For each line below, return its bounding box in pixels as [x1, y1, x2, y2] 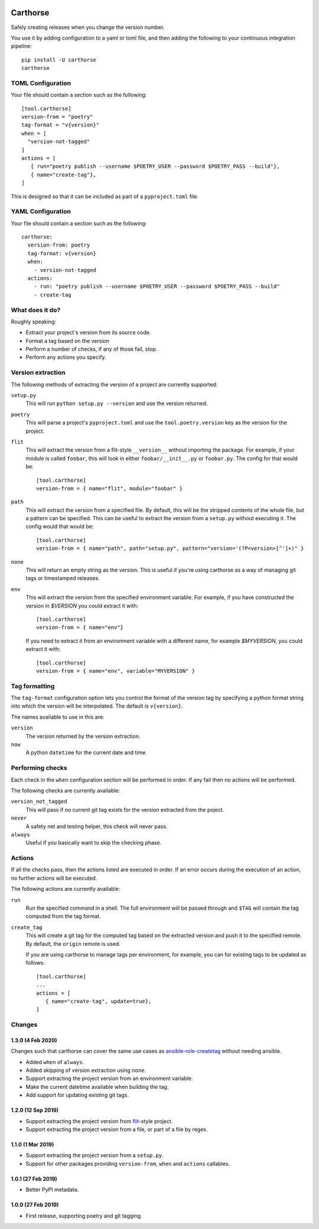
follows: [25, 959, 45, 967]
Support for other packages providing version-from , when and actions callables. [25, 1160, 230, 1167]
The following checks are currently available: [11, 787, 121, 794]
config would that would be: [25, 523, 94, 530]
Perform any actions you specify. [25, 354, 106, 361]
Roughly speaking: [11, 318, 56, 325]
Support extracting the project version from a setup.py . [25, 1152, 164, 1159]
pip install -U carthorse [21, 56, 97, 63]
